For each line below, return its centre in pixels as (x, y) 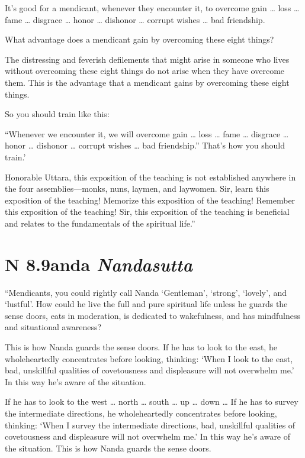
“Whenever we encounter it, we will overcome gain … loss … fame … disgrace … (147, 133)
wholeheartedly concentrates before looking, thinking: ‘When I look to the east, (149, 358)
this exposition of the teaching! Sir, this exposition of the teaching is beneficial (147, 212)
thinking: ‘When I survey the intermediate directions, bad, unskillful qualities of (150, 425)
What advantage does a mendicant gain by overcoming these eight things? (139, 39)
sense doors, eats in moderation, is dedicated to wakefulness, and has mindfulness (152, 315)
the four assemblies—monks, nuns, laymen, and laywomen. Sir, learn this (137, 188)
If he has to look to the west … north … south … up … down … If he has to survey (152, 401)
